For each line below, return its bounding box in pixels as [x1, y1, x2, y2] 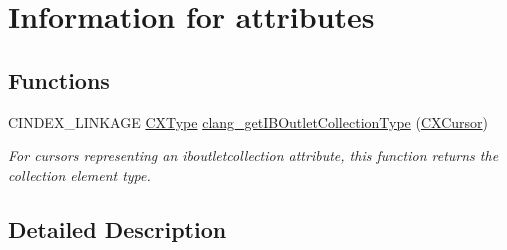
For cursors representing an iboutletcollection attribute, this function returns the [8, 145, 499, 166]
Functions [8, 64, 110, 95]
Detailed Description [8, 213, 227, 244]
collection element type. [8, 164, 151, 185]
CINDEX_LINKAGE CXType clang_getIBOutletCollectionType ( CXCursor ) [8, 111, 488, 132]
